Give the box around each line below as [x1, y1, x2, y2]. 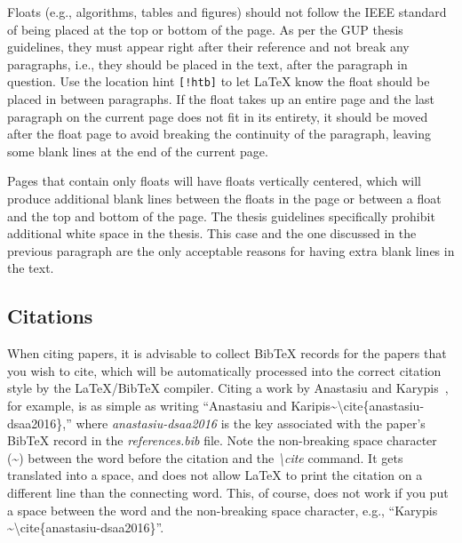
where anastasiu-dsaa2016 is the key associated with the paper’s [76, 413, 426, 432]
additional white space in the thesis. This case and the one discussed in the [7, 224, 417, 243]
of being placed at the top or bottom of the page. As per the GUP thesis [7, 20, 403, 38]
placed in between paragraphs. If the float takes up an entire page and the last [7, 90, 435, 108]
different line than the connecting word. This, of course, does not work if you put [7, 483, 449, 501]
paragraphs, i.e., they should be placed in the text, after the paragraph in [7, 54, 408, 73]
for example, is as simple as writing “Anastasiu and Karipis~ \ [7, 395, 344, 414]
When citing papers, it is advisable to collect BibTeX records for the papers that [7, 344, 447, 363]
